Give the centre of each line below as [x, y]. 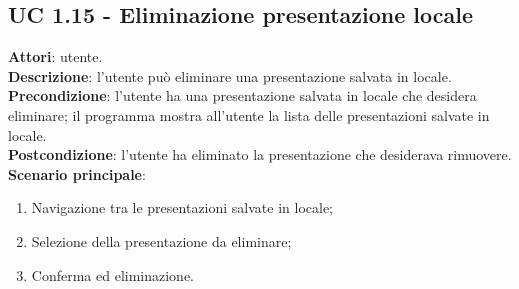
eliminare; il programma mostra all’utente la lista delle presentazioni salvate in [249, 114]
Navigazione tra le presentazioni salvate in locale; [182, 207]
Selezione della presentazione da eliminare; [161, 240]
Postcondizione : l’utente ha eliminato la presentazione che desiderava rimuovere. [260, 154]
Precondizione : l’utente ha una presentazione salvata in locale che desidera [242, 95]
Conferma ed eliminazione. [113, 274]
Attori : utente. [55, 56]
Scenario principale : [77, 173]
